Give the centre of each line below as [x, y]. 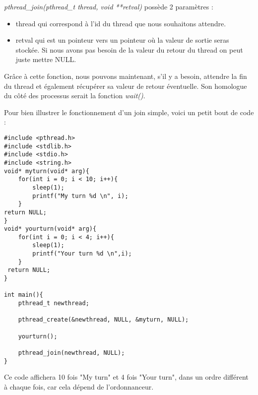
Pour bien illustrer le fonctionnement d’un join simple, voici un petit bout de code [129, 112]
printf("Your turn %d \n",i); [82, 254]
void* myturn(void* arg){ [47, 171]
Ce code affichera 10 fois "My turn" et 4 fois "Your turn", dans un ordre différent [126, 377]
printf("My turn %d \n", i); [80, 196]
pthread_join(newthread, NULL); [71, 353]
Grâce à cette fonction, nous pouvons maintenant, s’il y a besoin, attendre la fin [126, 76]
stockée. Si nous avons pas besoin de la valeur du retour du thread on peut [129, 49]
